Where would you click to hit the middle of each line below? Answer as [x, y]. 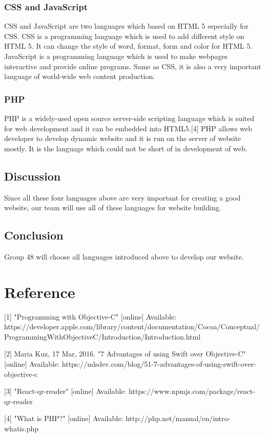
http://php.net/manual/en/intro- [178, 418]
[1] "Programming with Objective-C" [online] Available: [90, 316]
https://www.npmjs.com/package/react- [192, 391]
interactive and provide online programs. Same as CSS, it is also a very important [133, 66]
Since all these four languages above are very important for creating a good [123, 197]
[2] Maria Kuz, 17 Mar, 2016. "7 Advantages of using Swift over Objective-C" [125, 354]
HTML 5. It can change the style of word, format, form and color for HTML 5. [128, 46]
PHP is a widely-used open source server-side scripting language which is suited [129, 118]
